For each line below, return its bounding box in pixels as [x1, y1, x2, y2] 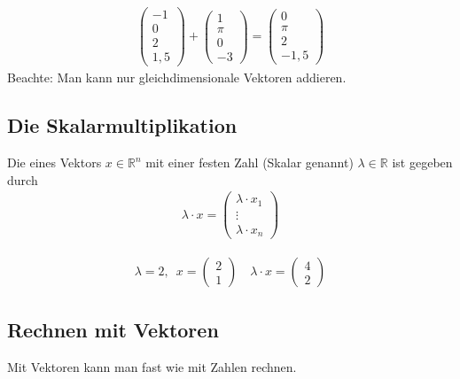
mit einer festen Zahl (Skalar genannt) [145, 153, 354, 172]
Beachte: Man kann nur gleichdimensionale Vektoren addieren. [7, 68, 347, 87]
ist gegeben [392, 153, 453, 172]
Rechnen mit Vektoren [7, 315, 219, 343]
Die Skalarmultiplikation [7, 112, 238, 139]
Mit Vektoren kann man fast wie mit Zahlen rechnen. [7, 357, 297, 375]
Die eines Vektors [7, 153, 102, 172]
